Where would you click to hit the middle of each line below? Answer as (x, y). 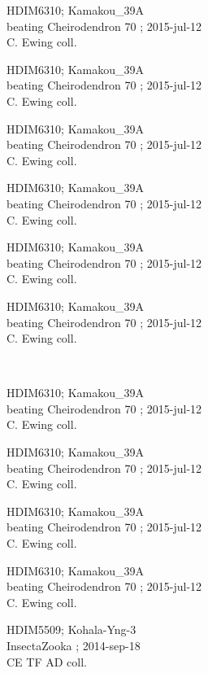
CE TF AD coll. (47, 661)
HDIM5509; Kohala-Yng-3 (71, 629)
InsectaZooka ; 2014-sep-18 (74, 645)
